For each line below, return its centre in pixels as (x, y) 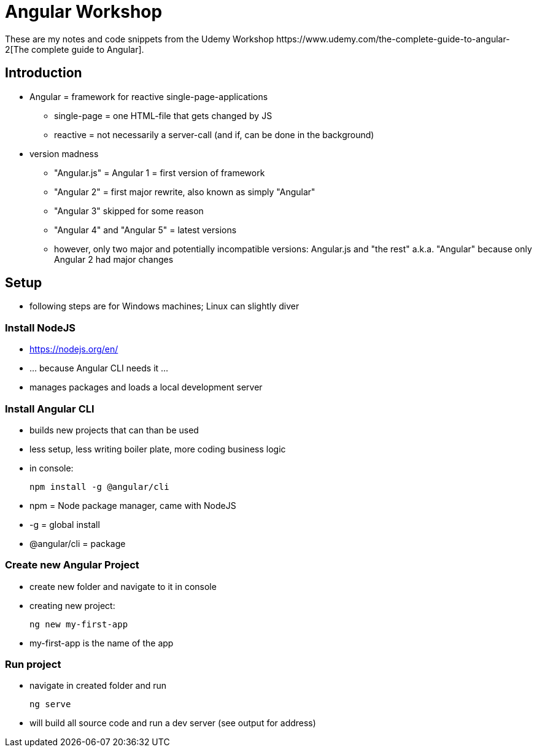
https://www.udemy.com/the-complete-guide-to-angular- (393, 39)
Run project (33, 665)
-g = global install (65, 524)
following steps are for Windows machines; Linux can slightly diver (164, 306)
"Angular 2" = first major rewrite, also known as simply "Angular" (185, 192)
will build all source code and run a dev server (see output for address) (173, 723)
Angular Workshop (84, 12)
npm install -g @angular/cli (99, 486)
